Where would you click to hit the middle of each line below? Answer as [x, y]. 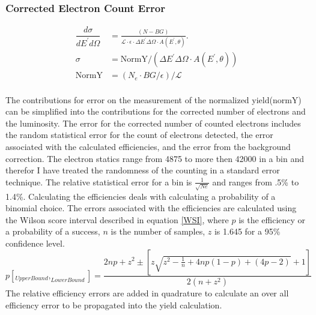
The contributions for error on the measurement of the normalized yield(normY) [153, 99]
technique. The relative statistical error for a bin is [99, 181]
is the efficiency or [272, 219]
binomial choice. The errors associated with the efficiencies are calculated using [151, 208]
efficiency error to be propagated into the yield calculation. [114, 304]
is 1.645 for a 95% [247, 231]
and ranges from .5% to [256, 181]
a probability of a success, [53, 231]
